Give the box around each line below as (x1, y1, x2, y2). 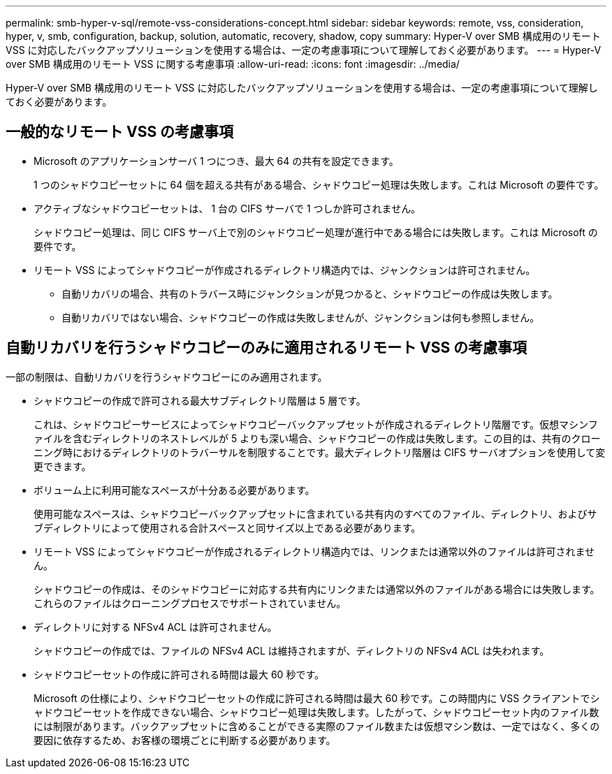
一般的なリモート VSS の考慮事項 (6, 123, 234, 141)
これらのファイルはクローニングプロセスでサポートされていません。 (34, 597, 347, 609)
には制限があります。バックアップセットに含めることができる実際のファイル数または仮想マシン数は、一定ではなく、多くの (34, 720, 600, 732)
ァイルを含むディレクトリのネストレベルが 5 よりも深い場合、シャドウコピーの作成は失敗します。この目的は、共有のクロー (34, 432, 601, 444)
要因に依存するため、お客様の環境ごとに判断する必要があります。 (34, 733, 336, 746)
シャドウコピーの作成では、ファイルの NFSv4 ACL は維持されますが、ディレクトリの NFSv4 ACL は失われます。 (34, 644, 550, 657)
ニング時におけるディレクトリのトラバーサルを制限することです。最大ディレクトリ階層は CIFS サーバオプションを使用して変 (34, 446, 606, 458)
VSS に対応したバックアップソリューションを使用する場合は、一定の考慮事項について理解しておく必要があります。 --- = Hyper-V (6, 44, 602, 56)
